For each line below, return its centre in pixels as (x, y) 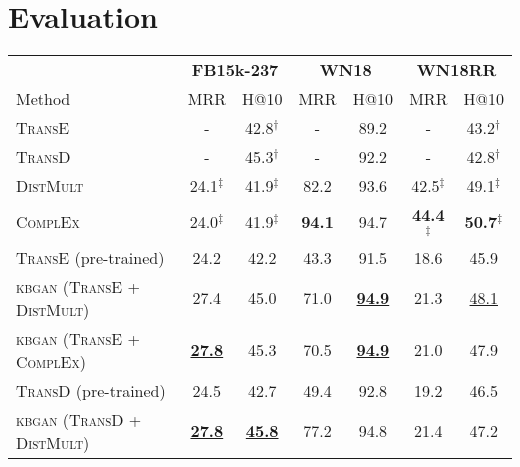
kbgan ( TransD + (79, 419)
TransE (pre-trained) (90, 257)
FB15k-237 (235, 70)
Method (43, 99)
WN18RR (456, 70)
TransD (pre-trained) (91, 390)
